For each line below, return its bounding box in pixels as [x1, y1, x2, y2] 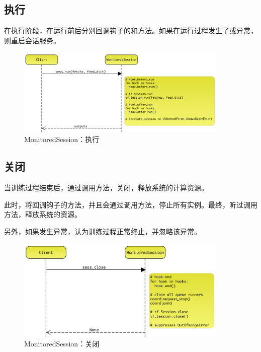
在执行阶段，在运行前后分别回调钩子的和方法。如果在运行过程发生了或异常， [4, 25, 257, 36]
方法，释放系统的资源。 [4, 209, 81, 220]
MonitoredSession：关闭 [24, 338, 100, 349]
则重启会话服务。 [4, 35, 60, 45]
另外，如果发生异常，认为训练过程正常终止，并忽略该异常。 [4, 226, 201, 236]
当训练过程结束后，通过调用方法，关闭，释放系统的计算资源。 [4, 182, 208, 193]
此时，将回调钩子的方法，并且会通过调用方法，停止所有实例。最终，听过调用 [4, 199, 257, 209]
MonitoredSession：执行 [24, 134, 100, 145]
